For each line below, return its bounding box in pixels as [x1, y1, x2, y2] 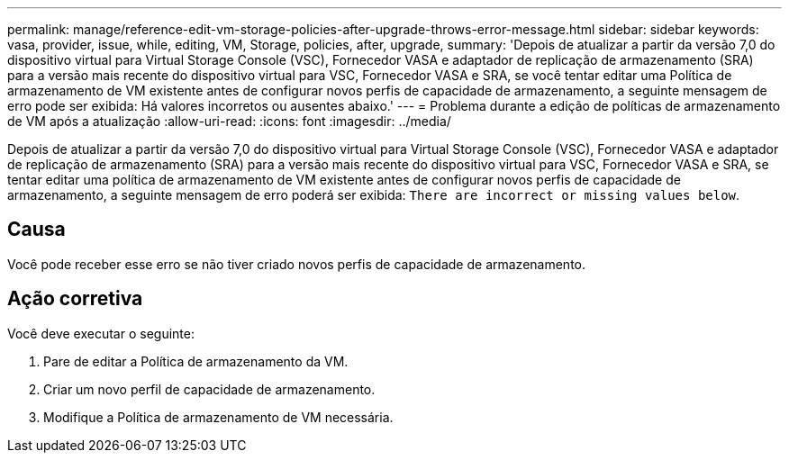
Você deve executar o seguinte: [7, 325, 195, 341]
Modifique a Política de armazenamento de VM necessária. [43, 409, 394, 425]
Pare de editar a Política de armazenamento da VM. [43, 353, 349, 369]
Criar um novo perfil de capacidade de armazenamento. [43, 381, 376, 397]
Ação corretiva [7, 287, 143, 311]
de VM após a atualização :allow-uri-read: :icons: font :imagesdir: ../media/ [7, 113, 451, 129]
